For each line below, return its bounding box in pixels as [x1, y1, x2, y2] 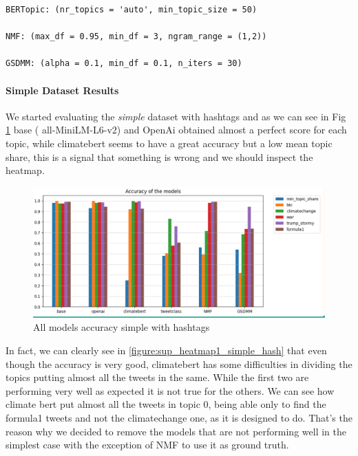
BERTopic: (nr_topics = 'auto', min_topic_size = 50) [6, 5, 257, 14]
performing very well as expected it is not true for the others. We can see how [6, 383, 335, 398]
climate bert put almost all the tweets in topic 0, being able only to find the [6, 397, 326, 411]
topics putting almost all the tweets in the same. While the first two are [6, 370, 309, 384]
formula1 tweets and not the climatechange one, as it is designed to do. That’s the [6, 410, 352, 424]
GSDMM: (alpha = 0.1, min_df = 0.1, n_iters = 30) [6, 58, 242, 69]
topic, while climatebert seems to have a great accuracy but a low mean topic [6, 135, 333, 150]
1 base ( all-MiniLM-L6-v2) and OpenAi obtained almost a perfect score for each [6, 122, 347, 137]
